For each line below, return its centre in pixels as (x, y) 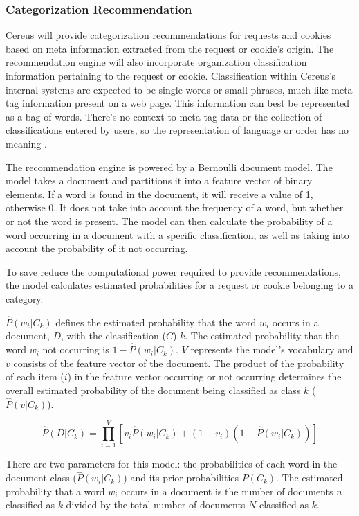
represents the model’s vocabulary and (272, 349)
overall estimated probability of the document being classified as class (153, 390)
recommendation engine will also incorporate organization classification (156, 62)
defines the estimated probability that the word (156, 322)
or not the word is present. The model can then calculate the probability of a (169, 221)
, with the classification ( (113, 336)
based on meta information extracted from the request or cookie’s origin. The (170, 48)
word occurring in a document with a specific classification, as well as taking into (177, 234)
